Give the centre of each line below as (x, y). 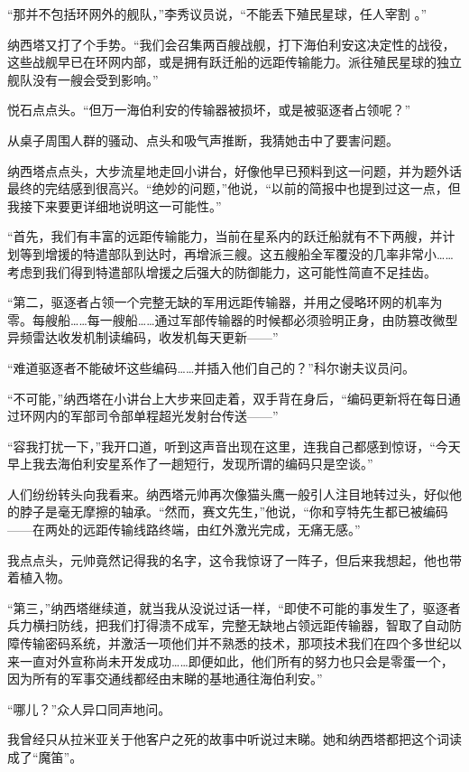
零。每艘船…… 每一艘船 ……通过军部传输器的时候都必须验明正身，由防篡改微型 (233, 319)
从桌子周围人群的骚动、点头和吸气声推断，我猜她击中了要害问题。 (203, 140)
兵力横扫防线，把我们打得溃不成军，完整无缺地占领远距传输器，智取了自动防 (234, 625)
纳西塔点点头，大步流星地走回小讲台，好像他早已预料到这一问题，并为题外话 (234, 170)
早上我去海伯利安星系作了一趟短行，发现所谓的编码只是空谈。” (190, 464)
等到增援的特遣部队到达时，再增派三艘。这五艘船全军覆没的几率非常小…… (236, 253)
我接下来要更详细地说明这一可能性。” (115, 205)
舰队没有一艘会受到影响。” (83, 79)
